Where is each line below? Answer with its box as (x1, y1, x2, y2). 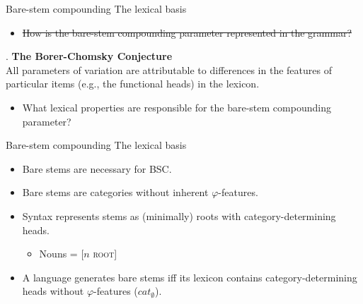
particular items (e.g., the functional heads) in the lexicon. (6, 76, 260, 91)
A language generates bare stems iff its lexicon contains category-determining (22, 269, 357, 284)
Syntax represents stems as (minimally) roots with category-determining (22, 208, 336, 223)
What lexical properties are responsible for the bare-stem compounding (22, 99, 331, 114)
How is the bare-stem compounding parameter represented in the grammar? (22, 25, 352, 39)
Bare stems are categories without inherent (22, 185, 209, 200)
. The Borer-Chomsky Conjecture (6, 49, 173, 63)
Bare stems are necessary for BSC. (22, 161, 172, 176)
